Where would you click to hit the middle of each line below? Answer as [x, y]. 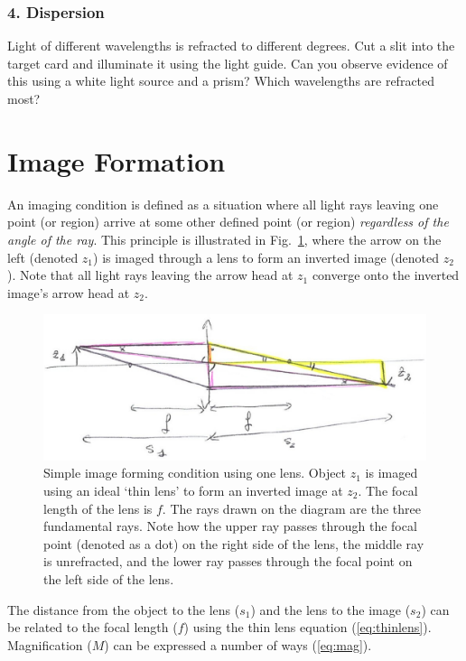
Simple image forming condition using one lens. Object [195, 473]
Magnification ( [50, 644]
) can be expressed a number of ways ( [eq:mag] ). [238, 644]
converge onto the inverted [386, 275]
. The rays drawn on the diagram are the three [291, 508]
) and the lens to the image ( [331, 609]
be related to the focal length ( [93, 627]
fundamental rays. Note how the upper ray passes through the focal [230, 526]
